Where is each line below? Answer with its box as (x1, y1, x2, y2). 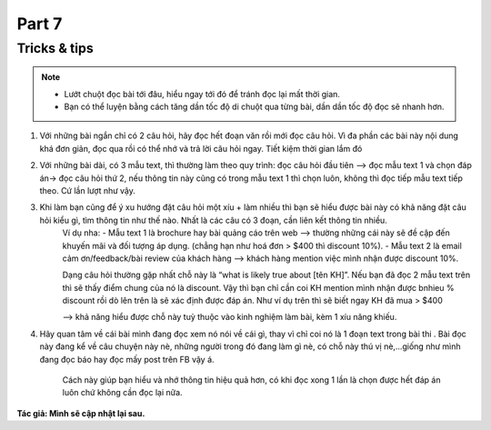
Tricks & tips (16, 40, 95, 56)
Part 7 (16, 14, 63, 34)
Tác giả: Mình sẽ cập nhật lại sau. (16, 407, 145, 418)
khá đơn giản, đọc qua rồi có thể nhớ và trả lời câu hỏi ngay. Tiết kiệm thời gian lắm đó (39, 143, 363, 154)
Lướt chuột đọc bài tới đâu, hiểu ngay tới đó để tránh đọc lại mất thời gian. (64, 88, 341, 99)
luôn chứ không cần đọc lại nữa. (62, 387, 183, 398)
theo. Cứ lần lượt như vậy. (39, 185, 136, 195)
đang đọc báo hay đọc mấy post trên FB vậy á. (39, 354, 215, 365)
